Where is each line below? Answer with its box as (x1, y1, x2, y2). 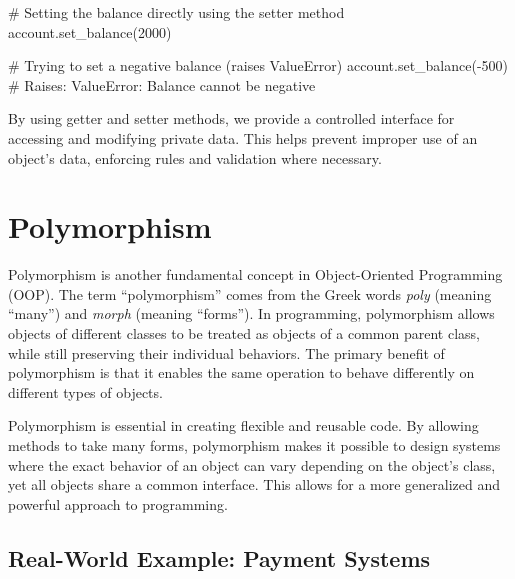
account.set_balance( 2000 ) (8, 21, 172, 42)
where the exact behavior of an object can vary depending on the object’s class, (8, 454, 496, 475)
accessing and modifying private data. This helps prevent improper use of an (8, 127, 478, 148)
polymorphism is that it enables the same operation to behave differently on (8, 362, 475, 383)
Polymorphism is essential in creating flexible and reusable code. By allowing (8, 415, 479, 436)
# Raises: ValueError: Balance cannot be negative (8, 74, 316, 95)
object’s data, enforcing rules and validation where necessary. (8, 147, 382, 168)
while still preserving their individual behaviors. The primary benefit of (8, 342, 445, 363)
